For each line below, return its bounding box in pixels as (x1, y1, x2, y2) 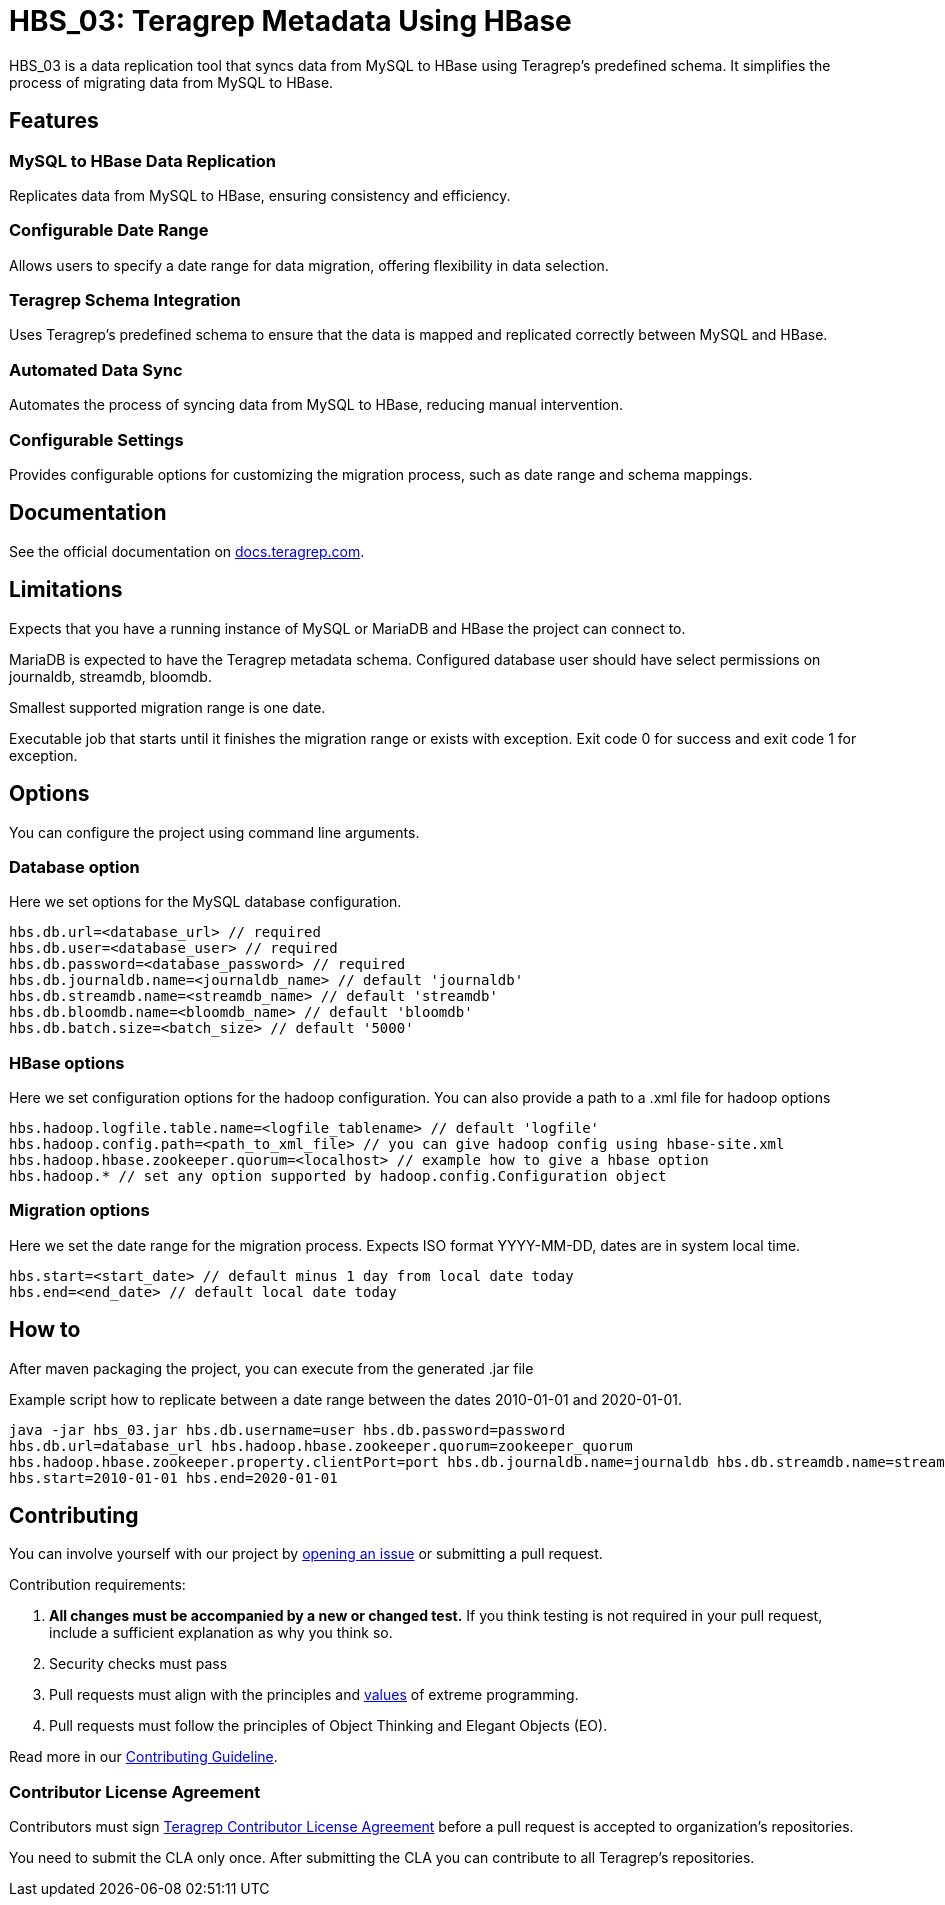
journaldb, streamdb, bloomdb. (9, 667, 212, 685)
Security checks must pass (49, 1655, 228, 1673)
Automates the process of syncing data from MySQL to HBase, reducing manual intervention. (9, 396, 623, 414)
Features (9, 108, 99, 134)
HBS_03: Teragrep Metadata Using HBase (9, 4, 572, 38)
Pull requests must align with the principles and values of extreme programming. (49, 1686, 579, 1704)
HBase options (9, 1052, 125, 1073)
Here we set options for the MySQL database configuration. (9, 893, 402, 911)
